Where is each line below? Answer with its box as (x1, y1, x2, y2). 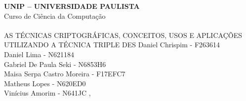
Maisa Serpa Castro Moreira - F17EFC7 (4, 68, 125, 79)
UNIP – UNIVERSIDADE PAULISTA (4, 1, 140, 11)
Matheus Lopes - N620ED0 (4, 78, 86, 88)
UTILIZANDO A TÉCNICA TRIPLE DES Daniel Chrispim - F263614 (4, 39, 220, 50)
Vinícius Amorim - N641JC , (4, 88, 91, 98)
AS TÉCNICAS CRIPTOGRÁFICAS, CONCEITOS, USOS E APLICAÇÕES (4, 30, 242, 40)
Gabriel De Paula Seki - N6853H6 (4, 59, 106, 69)
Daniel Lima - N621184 (4, 49, 74, 59)
